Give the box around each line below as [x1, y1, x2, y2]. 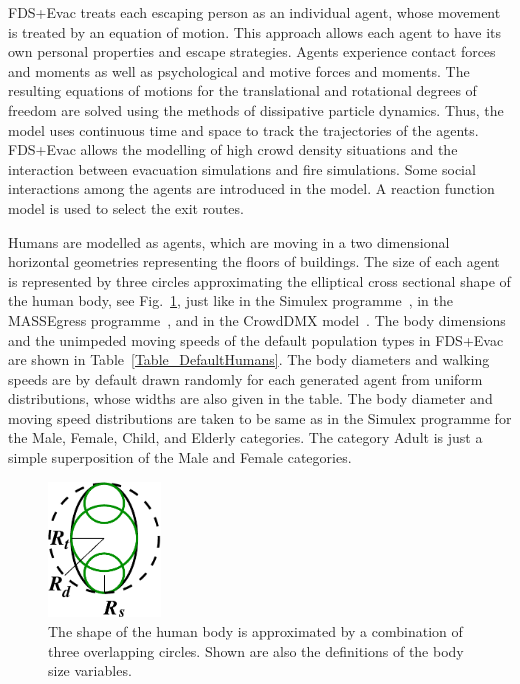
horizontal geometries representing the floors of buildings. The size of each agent [8, 251, 500, 272]
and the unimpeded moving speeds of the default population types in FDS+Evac [8, 329, 504, 350]
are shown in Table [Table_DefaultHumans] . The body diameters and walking [8, 349, 490, 370]
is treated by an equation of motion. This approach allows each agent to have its [8, 21, 502, 42]
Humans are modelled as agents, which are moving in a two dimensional [8, 231, 450, 252]
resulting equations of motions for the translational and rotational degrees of [8, 80, 477, 101]
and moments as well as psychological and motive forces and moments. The [8, 60, 470, 81]
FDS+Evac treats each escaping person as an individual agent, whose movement [8, 2, 501, 22]
